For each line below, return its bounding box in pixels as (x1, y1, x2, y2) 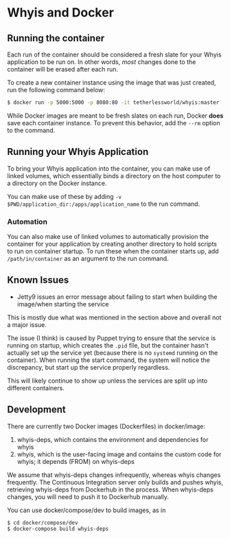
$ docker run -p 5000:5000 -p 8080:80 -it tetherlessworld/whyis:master (7, 99, 220, 106)
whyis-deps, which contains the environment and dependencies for (16, 435, 209, 443)
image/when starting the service (16, 299, 109, 308)
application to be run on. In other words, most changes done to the (7, 58, 196, 66)
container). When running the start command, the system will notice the (7, 356, 211, 364)
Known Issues (7, 274, 69, 286)
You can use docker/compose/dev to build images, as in (7, 506, 166, 514)
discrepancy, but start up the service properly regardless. (7, 363, 170, 371)
